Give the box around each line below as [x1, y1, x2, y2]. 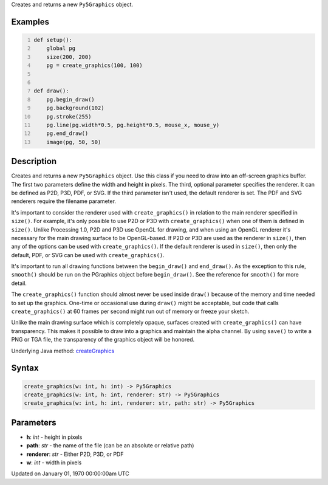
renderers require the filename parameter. [11, 198, 117, 205]
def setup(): [33, 36, 73, 43]
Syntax [11, 363, 39, 373]
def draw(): [33, 88, 69, 94]
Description [11, 156, 57, 167]
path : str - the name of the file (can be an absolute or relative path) [26, 442, 194, 449]
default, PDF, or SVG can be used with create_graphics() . [11, 251, 165, 258]
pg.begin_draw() [46, 96, 95, 103]
